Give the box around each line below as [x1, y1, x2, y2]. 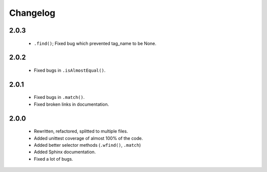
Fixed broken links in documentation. [34, 101, 109, 107]
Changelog [9, 7, 55, 18]
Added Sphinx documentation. [34, 149, 96, 155]
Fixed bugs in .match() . [34, 94, 85, 100]
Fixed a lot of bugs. [34, 156, 74, 162]
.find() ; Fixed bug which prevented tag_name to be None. [34, 40, 157, 46]
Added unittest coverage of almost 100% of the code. [34, 135, 143, 141]
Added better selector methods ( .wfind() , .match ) [34, 142, 141, 148]
